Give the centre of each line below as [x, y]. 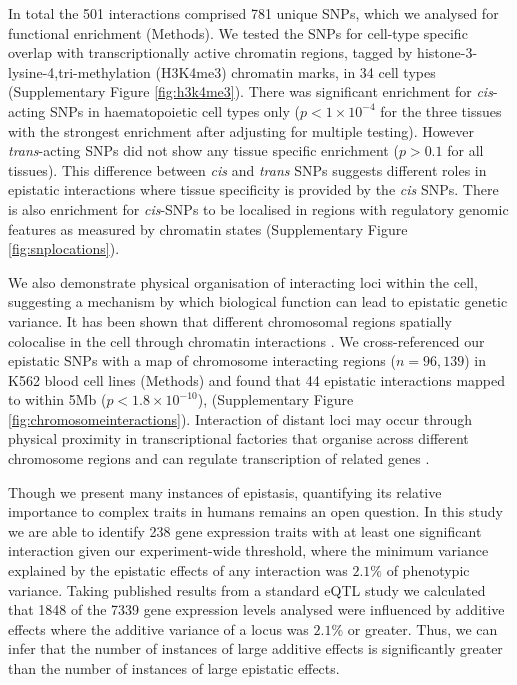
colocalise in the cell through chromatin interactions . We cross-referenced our [246, 340]
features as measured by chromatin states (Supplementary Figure [208, 228]
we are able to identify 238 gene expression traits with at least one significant [245, 530]
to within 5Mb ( [57, 399]
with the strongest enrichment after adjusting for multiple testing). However [241, 130]
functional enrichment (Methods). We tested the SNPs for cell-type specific [238, 32]
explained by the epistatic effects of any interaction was [178, 570]
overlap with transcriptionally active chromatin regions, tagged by [210, 52]
